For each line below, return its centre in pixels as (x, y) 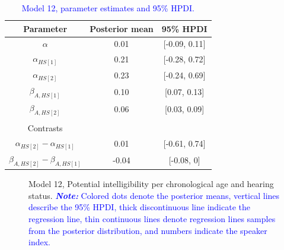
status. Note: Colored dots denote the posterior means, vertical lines (154, 195)
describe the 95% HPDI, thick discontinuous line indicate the (139, 207)
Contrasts (45, 128)
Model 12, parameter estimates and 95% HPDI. (108, 8)
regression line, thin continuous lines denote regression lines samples (152, 219)
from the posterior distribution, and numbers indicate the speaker (148, 230)
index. (39, 242)
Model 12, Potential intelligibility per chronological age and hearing (151, 184)
